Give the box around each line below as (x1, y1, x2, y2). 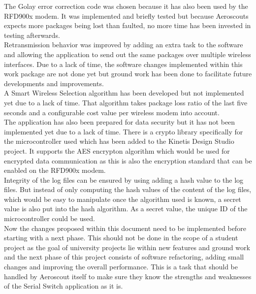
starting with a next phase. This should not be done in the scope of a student (4, 232, 238, 243)
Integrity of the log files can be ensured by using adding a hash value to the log (4, 174, 244, 185)
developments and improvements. (4, 78, 104, 88)
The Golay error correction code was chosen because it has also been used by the (4, 1, 248, 11)
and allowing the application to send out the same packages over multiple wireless (4, 49, 251, 59)
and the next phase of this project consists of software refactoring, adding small (4, 252, 244, 262)
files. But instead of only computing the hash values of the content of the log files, (4, 184, 252, 195)
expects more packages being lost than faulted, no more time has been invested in (4, 20, 251, 31)
